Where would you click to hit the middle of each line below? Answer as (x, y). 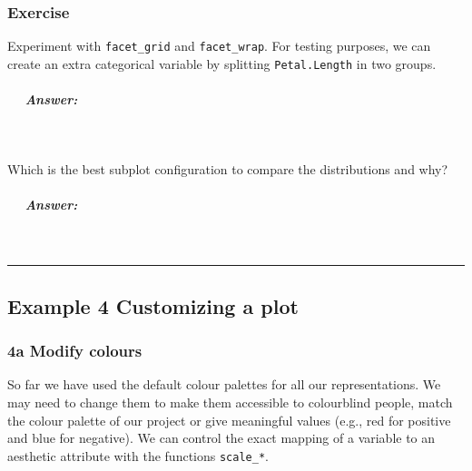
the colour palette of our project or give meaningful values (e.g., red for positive (229, 420)
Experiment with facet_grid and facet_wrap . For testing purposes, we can (219, 46)
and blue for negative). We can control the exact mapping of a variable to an (221, 438)
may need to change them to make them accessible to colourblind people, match (230, 402)
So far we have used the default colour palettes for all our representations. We (224, 384)
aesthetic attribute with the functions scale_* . (138, 455)
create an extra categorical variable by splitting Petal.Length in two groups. (222, 63)
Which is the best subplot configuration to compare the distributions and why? (228, 168)
